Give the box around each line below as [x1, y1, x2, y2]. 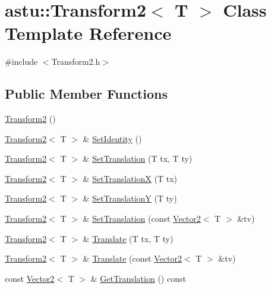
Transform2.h [51, 55, 100, 68]
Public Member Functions [5, 84, 168, 103]
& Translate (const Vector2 [83, 252, 182, 265]
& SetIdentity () [83, 132, 142, 144]
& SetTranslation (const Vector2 [83, 212, 201, 225]
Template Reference [5, 21, 172, 45]
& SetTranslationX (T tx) [83, 172, 178, 184]
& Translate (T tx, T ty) [83, 232, 174, 244]
